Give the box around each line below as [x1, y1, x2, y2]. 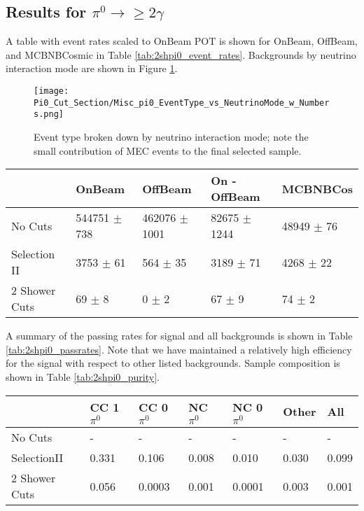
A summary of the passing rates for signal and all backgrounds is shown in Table [6, 328, 353, 343]
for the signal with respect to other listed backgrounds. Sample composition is [6, 356, 340, 370]
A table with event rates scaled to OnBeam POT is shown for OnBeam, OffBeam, [6, 34, 358, 48]
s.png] [34, 109, 64, 120]
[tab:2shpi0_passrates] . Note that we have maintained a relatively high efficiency [6, 342, 352, 356]
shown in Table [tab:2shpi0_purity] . [6, 369, 160, 384]
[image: [34, 85, 69, 96]
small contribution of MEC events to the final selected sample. [34, 143, 302, 157]
